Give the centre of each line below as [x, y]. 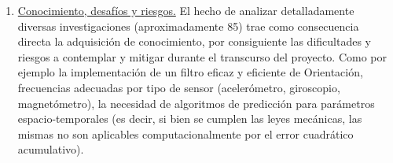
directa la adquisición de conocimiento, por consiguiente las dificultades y [194, 41]
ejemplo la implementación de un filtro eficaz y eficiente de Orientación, [190, 72]
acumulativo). [51, 149]
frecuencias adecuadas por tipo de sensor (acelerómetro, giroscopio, [179, 87]
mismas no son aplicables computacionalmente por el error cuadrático [185, 133]
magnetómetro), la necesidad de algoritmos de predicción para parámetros [196, 103]
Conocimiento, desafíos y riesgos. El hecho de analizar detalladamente [186, 10]
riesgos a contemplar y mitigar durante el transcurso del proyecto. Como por [202, 56]
